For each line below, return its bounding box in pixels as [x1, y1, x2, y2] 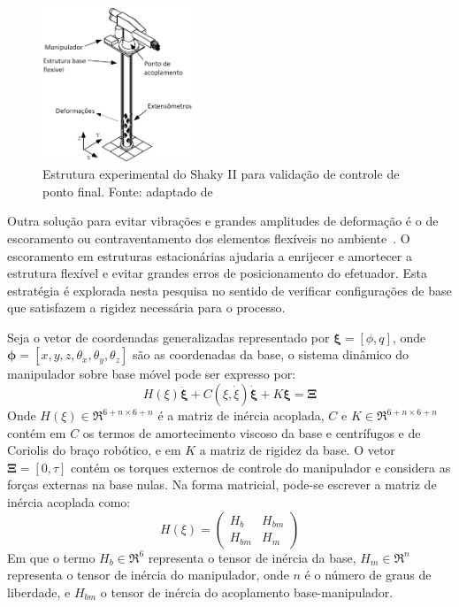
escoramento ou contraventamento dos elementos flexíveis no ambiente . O [7, 228, 410, 247]
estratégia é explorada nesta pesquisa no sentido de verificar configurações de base [7, 280, 452, 299]
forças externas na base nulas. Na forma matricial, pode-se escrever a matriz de [7, 475, 437, 494]
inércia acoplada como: [7, 493, 131, 511]
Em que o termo [7, 548, 96, 566]
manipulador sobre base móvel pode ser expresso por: [7, 365, 296, 383]
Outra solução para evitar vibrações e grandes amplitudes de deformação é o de [7, 211, 439, 230]
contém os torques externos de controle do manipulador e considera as [71, 457, 451, 476]
